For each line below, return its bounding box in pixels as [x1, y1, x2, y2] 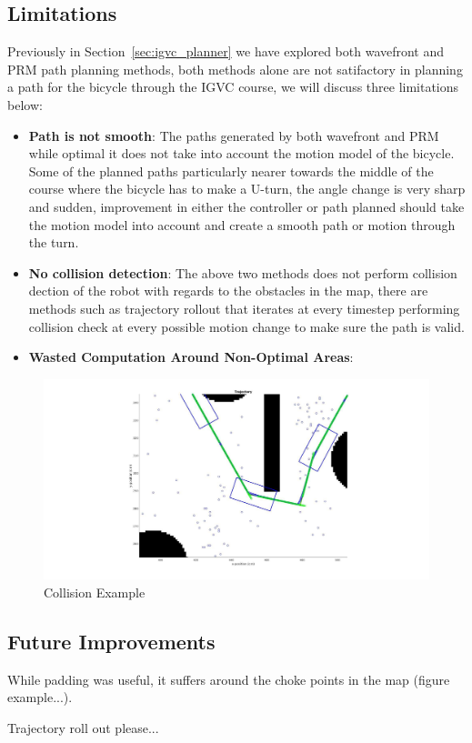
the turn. [28, 233, 79, 252]
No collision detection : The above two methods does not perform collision [28, 263, 457, 282]
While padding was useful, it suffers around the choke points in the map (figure [7, 669, 450, 688]
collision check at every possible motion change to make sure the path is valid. [28, 316, 465, 336]
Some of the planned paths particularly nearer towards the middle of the [28, 161, 434, 180]
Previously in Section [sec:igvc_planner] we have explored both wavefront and [7, 42, 445, 61]
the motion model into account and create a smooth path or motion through [28, 215, 456, 234]
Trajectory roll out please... [7, 718, 159, 737]
